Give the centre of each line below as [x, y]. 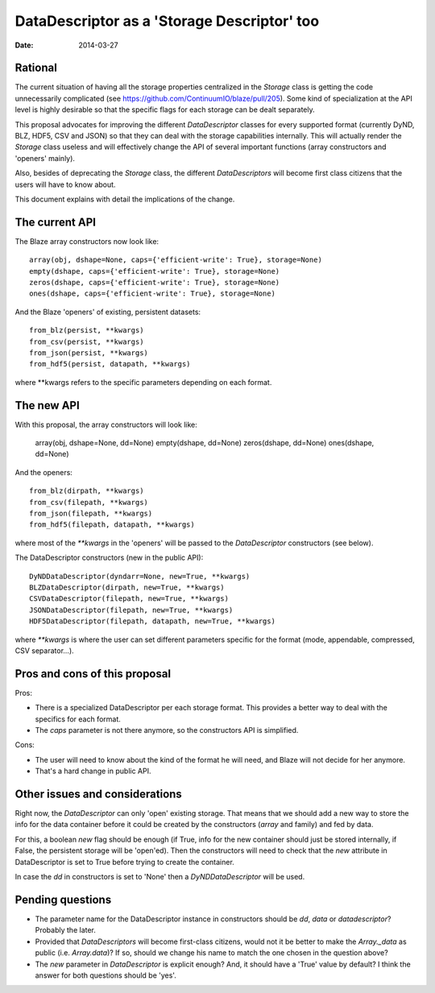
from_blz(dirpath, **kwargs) [87, 491]
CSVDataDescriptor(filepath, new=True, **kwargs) [129, 599]
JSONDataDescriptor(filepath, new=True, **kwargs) [131, 610]
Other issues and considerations [99, 794]
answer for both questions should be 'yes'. [106, 975]
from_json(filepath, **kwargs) [91, 514]
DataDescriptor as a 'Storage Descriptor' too [167, 21]
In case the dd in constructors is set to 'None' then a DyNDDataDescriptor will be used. [160, 877]
